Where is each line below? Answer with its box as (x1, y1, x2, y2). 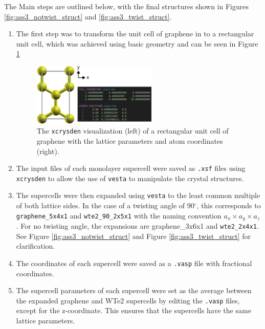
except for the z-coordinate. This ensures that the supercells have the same (16, 305, 251, 316)
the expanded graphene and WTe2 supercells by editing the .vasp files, (16, 295, 240, 305)
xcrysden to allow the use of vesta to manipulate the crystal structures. (16, 172, 244, 183)
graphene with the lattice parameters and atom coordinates (36, 135, 223, 146)
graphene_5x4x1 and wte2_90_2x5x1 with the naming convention (16, 210, 222, 221)
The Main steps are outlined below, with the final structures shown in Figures (4, 1, 249, 11)
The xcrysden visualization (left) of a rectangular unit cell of (36, 125, 229, 136)
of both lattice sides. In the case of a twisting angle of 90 (16, 200, 194, 211)
